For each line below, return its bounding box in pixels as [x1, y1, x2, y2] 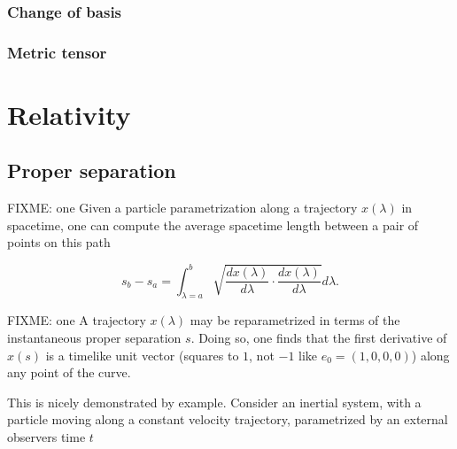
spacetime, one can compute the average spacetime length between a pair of [7, 215, 419, 234]
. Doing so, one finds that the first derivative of [190, 329, 447, 347]
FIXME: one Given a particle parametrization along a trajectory [7, 198, 358, 217]
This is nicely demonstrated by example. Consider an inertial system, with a [7, 392, 422, 411]
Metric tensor [7, 41, 107, 63]
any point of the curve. [7, 363, 131, 382]
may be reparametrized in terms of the [190, 311, 400, 329]
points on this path [7, 233, 111, 252]
